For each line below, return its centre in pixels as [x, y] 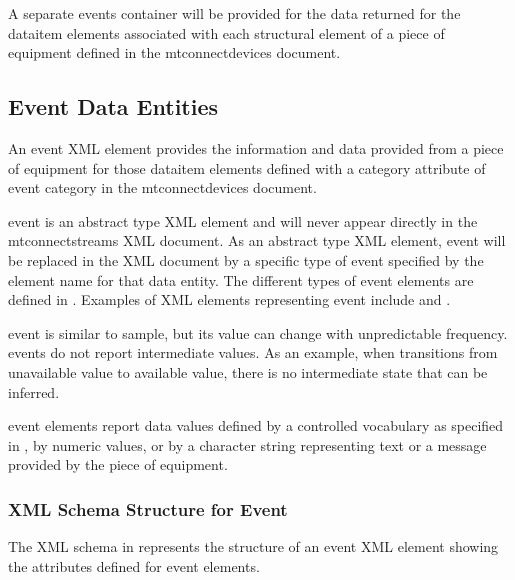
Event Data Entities [113, 106]
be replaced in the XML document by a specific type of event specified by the [246, 259]
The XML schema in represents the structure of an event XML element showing [253, 546]
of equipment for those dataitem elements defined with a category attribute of [247, 167]
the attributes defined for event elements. [134, 565]
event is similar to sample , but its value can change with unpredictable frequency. [258, 332]
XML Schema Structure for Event [148, 508]
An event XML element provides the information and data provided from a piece [256, 147]
